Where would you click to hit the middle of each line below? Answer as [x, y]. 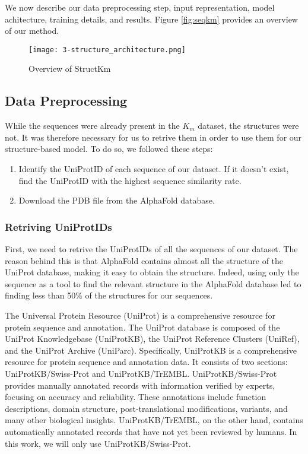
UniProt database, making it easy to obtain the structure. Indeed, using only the [152, 272]
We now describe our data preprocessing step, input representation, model [140, 7]
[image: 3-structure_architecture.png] [107, 50]
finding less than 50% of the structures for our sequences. [109, 295]
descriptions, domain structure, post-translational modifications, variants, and [146, 408]
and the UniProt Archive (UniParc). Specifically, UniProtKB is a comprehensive [151, 350]
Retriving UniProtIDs [58, 226]
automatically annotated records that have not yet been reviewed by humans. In [151, 431]
